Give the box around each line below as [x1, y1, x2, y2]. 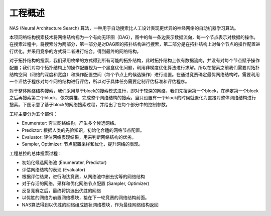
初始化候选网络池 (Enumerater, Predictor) [22, 159, 107, 165]
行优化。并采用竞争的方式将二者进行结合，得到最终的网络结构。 [9, 48, 142, 54]
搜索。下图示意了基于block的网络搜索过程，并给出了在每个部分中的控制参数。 [9, 102, 171, 108]
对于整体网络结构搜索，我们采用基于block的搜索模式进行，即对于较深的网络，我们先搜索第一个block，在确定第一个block [9, 88, 259, 94]
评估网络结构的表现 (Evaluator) [22, 166, 85, 172]
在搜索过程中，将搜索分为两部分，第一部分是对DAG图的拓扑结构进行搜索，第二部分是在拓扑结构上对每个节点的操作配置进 [9, 41, 260, 47]
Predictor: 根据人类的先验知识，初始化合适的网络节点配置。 [22, 127, 145, 133]
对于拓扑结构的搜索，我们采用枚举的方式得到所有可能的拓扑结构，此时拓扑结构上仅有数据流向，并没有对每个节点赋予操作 [9, 58, 260, 64]
